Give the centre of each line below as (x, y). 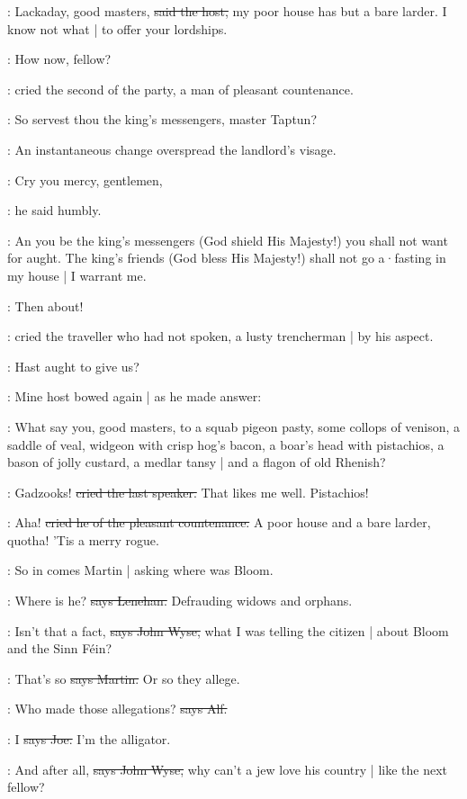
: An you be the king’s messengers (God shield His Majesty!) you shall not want (228, 240)
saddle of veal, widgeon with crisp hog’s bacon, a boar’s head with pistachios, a (226, 444)
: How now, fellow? (59, 59)
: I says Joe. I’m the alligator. (89, 739)
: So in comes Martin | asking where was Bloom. (140, 570)
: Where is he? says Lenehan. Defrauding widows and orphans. (180, 601)
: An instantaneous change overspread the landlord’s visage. (172, 149)
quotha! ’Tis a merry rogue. (83, 539)
